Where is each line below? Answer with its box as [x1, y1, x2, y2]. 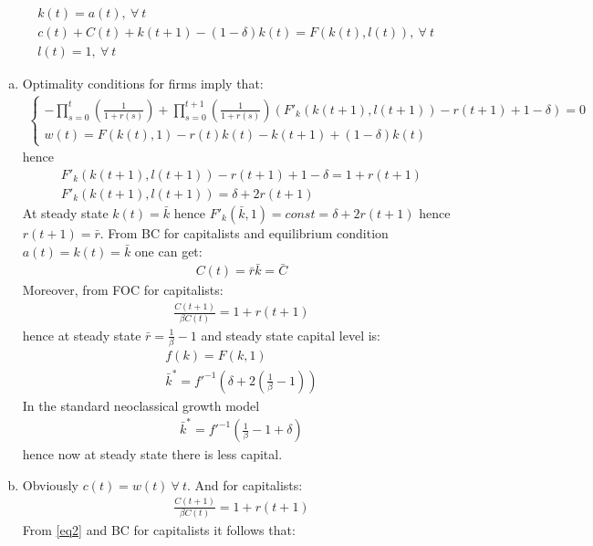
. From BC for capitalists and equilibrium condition [99, 223, 389, 242]
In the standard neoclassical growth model [22, 395, 260, 415]
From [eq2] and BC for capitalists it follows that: [22, 520, 296, 540]
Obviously [22, 475, 78, 494]
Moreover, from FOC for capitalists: [22, 280, 224, 299]
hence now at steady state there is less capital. [22, 445, 283, 464]
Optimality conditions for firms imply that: [22, 74, 264, 93]
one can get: [134, 241, 203, 260]
